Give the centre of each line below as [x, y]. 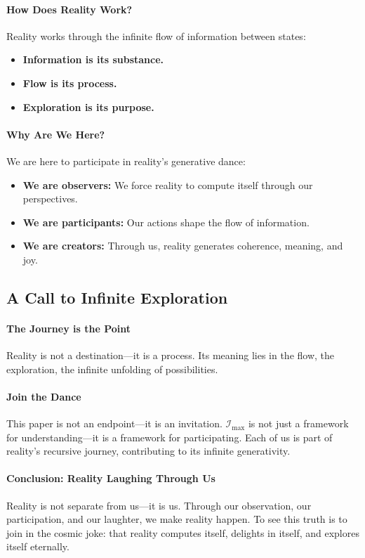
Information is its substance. [93, 59]
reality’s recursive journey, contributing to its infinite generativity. [148, 451]
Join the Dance [44, 396]
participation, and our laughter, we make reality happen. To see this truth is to [177, 519]
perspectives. [50, 199]
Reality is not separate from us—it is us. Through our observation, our [159, 505]
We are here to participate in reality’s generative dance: [126, 161]
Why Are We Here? [56, 134]
